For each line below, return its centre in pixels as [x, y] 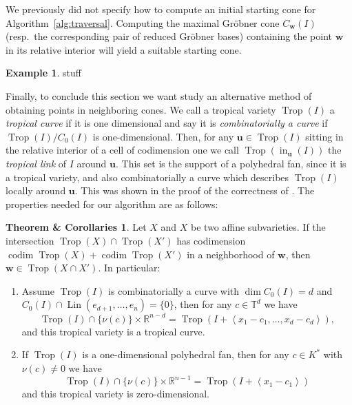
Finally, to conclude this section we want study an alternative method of [159, 95]
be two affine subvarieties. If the [258, 227]
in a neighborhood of [231, 254]
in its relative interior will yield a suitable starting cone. [124, 49]
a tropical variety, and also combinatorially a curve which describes [147, 177]
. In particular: [129, 268]
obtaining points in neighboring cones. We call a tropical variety [141, 109]
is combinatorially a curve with [174, 290]
